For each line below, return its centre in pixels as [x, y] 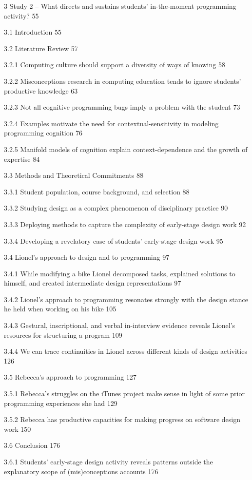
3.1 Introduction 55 [33, 32]
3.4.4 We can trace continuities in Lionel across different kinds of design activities [126, 351]
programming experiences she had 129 [61, 403]
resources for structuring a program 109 [63, 335]
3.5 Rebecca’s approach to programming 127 [70, 377]
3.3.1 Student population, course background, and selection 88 [97, 191]
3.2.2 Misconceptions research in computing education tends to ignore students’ [123, 81]
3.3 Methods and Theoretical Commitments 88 [74, 175]
